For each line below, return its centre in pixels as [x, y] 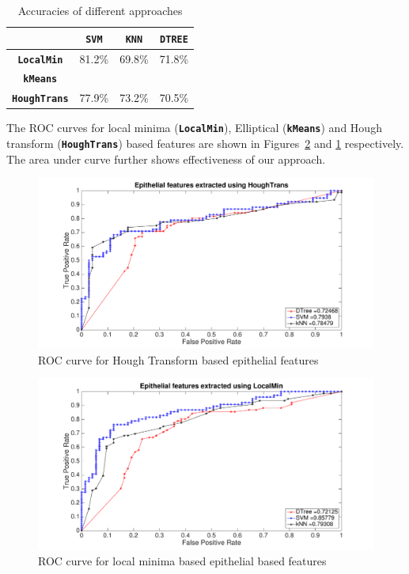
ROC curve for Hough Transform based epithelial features [178, 359]
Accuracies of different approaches [100, 10]
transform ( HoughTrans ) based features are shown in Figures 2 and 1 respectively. [205, 143]
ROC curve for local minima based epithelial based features [182, 560]
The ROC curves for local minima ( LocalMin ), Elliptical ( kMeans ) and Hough [194, 128]
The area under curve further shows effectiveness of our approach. [166, 159]
